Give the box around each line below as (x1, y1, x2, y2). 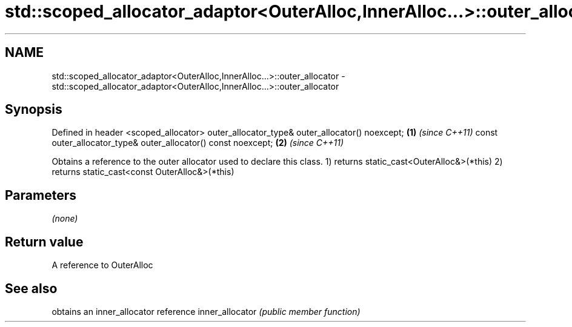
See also (5, 280, 58, 296)
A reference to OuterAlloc (52, 260, 153, 271)
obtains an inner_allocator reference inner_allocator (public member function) (52, 306, 361, 317)
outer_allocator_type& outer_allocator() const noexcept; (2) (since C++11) (52, 137, 344, 148)
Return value (5, 234, 84, 249)
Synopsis (5, 102, 62, 117)
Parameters (5, 187, 76, 203)
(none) (52, 213, 78, 224)
